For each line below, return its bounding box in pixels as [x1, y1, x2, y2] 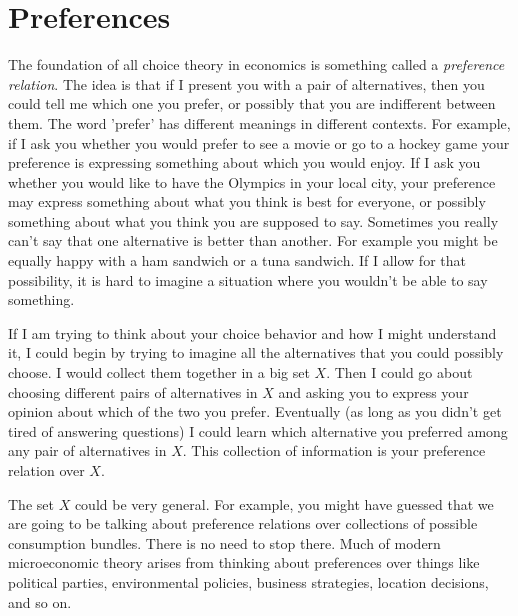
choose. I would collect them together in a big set [8, 362, 310, 383]
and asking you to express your [278, 381, 469, 402]
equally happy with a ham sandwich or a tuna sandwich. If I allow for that [8, 250, 466, 271]
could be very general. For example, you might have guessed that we [74, 493, 494, 514]
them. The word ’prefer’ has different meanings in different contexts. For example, [8, 112, 511, 133]
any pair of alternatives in [8, 440, 167, 461]
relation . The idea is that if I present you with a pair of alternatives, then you [8, 73, 485, 94]
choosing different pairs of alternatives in [8, 381, 258, 402]
